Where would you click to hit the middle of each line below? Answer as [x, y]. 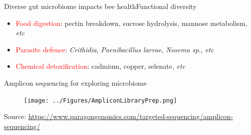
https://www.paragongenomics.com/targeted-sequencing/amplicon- [131, 116]
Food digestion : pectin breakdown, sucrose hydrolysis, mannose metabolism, [131, 23]
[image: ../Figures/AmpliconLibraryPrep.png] [100, 100]
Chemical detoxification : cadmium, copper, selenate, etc [100, 66]
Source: [15, 116]
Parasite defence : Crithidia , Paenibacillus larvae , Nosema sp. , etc [115, 49]
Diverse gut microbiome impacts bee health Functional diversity [100, 6]
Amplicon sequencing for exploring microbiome [76, 82]
